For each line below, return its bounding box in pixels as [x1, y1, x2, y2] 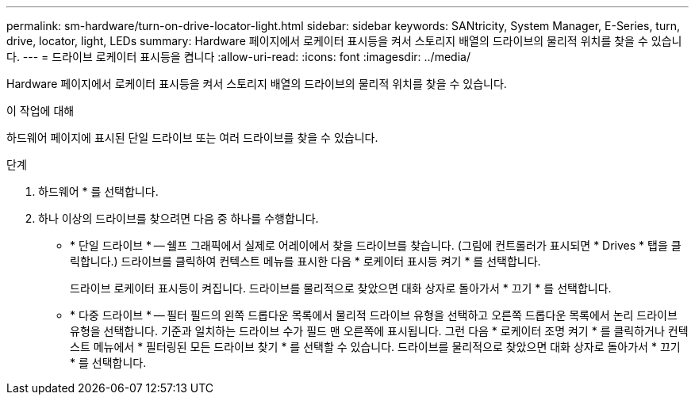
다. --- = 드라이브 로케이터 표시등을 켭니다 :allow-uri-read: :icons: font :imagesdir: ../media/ [6, 50, 470, 63]
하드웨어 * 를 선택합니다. [38, 185, 159, 198]
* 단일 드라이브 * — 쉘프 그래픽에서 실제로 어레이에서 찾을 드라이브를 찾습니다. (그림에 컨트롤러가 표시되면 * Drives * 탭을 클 [70, 239, 682, 252]
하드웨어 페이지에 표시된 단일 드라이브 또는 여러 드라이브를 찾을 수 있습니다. [6, 131, 378, 144]
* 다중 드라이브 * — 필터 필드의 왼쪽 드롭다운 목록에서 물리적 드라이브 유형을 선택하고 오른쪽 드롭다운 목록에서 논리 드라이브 [70, 308, 678, 322]
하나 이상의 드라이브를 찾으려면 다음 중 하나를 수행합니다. [38, 212, 319, 225]
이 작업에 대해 [6, 104, 75, 117]
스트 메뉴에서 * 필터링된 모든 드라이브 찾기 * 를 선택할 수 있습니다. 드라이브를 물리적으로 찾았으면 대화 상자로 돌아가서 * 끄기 [70, 340, 681, 353]
